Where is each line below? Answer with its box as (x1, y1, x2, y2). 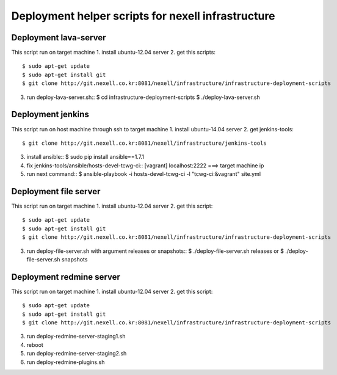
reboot (26, 341, 44, 348)
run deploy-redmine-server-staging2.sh (26, 350, 127, 357)
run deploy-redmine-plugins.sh (26, 358, 105, 366)
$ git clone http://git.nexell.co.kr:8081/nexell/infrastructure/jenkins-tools (22, 139, 267, 147)
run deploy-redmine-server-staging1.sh (26, 333, 126, 340)
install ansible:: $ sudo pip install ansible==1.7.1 (26, 153, 145, 161)
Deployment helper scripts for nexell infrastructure (11, 9, 275, 23)
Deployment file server (11, 186, 101, 197)
